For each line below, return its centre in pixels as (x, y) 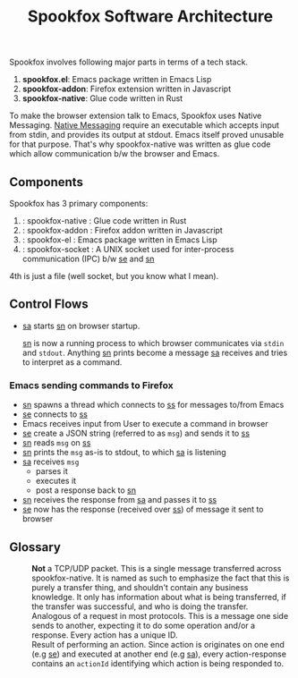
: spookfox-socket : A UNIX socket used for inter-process (128, 249)
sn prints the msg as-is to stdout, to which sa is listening (124, 453)
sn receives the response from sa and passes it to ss (119, 500)
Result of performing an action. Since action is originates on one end (158, 644)
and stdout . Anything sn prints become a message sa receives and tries (155, 352)
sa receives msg (51, 462)
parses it (52, 471)
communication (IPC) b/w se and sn (88, 258)
